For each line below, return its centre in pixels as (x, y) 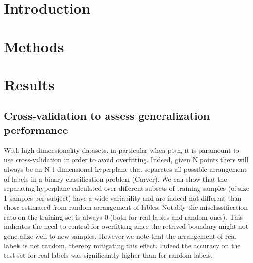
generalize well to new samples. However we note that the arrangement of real (120, 236)
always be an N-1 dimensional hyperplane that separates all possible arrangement (126, 169)
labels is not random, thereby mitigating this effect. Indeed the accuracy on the (122, 245)
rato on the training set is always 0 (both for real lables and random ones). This (124, 216)
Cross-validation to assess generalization (107, 115)
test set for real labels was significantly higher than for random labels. (108, 255)
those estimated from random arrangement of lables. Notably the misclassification (126, 207)
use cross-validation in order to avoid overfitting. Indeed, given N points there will (126, 160)
